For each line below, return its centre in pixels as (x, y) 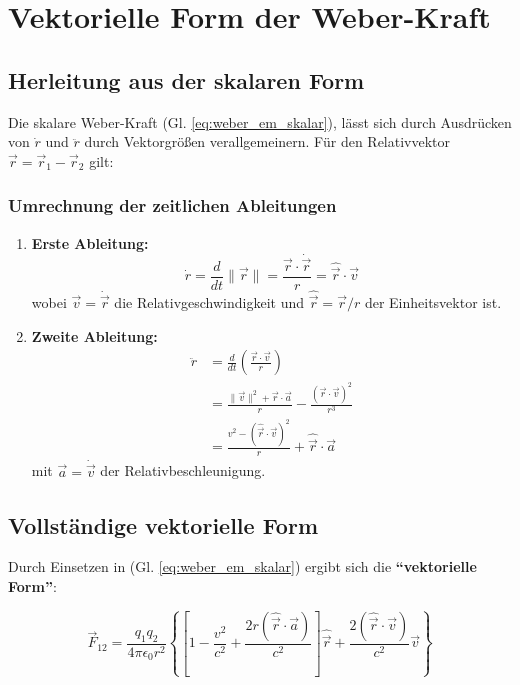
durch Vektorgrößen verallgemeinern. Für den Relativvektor (267, 141)
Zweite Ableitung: (94, 335)
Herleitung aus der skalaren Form (186, 79)
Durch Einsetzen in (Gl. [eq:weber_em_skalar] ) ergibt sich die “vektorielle (242, 566)
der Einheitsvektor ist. (433, 302)
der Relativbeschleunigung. (183, 470)
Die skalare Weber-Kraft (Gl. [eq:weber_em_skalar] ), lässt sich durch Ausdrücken (260, 121)
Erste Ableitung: (90, 242)
